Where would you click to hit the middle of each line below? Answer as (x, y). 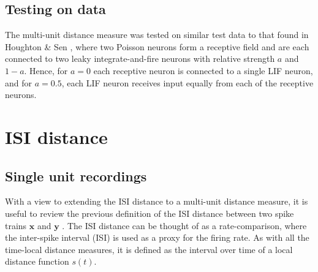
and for (19, 82)
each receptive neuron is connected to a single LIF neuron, (203, 70)
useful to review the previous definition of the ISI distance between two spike (150, 213)
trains (16, 225)
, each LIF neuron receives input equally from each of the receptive (187, 82)
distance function (37, 261)
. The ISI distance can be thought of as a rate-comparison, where (184, 225)
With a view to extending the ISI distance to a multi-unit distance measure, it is (157, 201)
